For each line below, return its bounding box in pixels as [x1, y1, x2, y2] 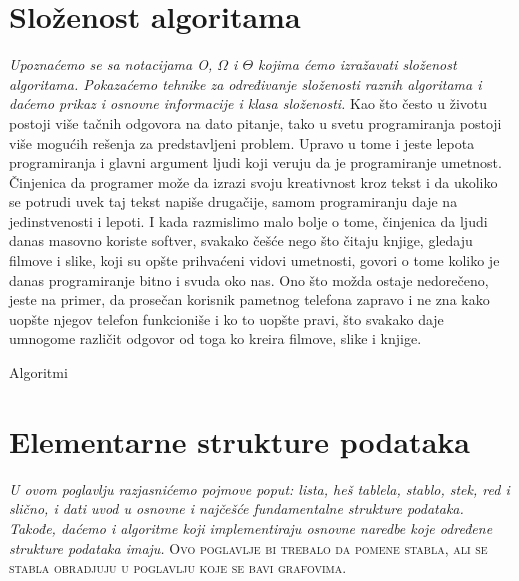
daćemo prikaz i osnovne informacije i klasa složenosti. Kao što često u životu [9, 93, 488, 114]
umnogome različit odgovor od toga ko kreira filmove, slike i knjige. [9, 328, 422, 349]
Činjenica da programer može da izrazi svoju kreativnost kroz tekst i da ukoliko [9, 171, 498, 192]
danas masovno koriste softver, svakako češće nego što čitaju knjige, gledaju [9, 230, 473, 251]
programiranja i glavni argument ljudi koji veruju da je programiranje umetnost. [9, 152, 502, 173]
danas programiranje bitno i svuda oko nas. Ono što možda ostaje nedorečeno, [9, 269, 489, 290]
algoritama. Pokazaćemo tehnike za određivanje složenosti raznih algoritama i [9, 73, 482, 94]
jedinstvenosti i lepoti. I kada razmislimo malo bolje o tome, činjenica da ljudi [9, 210, 488, 231]
